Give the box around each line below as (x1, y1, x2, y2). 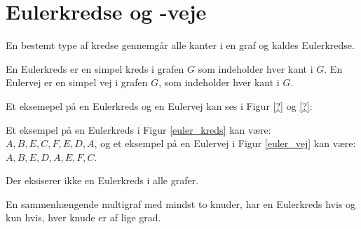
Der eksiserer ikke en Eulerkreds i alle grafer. (6, 173, 199, 188)
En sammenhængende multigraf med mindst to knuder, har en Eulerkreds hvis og (6, 196, 356, 211)
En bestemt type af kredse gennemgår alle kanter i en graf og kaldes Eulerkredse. (6, 38, 355, 53)
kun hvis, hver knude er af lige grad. (6, 210, 161, 225)
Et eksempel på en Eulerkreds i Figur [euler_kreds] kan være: (6, 122, 271, 137)
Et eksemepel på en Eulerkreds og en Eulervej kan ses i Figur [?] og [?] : (6, 98, 313, 113)
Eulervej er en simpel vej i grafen (6, 75, 148, 90)
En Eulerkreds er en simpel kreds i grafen (6, 61, 184, 76)
